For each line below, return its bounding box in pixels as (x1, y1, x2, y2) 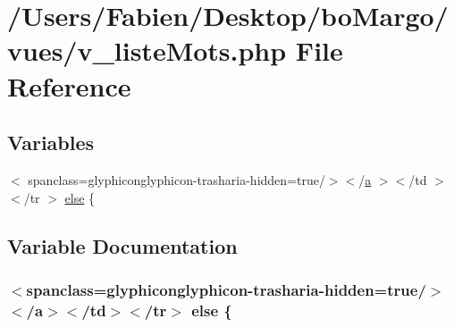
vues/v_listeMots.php (7, 32, 287, 69)
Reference (7, 67, 131, 104)
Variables (7, 129, 95, 156)
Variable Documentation (7, 231, 238, 259)
